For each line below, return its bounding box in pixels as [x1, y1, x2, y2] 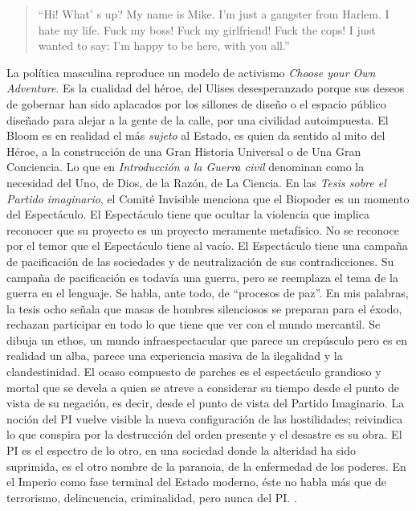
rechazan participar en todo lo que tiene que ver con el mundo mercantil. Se [6, 316, 381, 333]
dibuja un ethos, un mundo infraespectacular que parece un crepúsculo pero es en [6, 331, 408, 348]
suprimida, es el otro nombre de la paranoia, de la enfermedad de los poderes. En [6, 457, 406, 474]
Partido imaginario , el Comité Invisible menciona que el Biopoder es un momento [6, 190, 410, 206]
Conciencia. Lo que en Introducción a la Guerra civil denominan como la [6, 158, 365, 175]
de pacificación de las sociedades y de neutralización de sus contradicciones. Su [6, 252, 394, 269]
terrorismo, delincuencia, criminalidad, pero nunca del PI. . [6, 489, 297, 505]
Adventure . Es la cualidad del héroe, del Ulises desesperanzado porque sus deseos [6, 80, 405, 96]
